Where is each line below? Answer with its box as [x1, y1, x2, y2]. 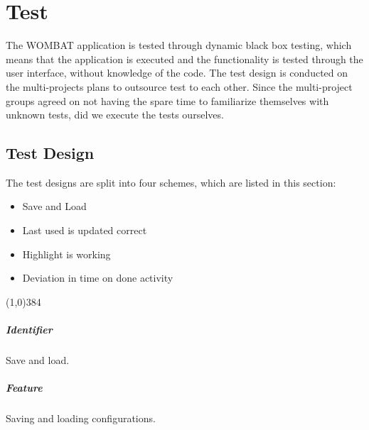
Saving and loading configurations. [6, 411, 156, 426]
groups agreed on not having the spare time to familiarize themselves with [6, 93, 329, 108]
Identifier [6, 322, 53, 337]
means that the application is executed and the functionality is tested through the [6, 51, 363, 66]
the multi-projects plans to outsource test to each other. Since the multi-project [6, 79, 353, 94]
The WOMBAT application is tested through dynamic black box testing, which [6, 38, 352, 53]
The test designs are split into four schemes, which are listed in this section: [6, 175, 336, 189]
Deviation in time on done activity [22, 270, 173, 285]
